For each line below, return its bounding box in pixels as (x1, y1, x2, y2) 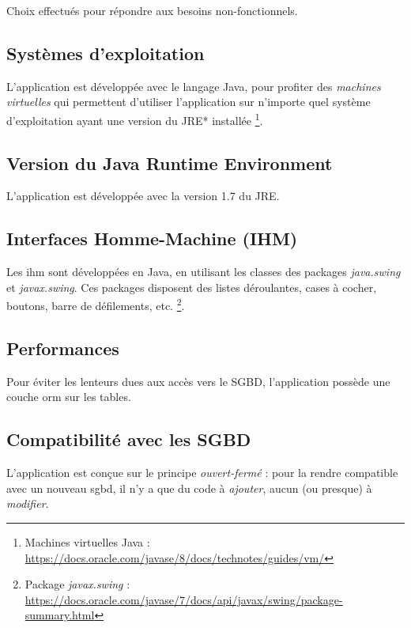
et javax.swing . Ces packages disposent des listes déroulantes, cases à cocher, (6, 278, 377, 295)
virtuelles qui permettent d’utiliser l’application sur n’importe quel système (6, 93, 371, 110)
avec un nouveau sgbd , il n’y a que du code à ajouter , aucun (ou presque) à (6, 479, 372, 496)
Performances (6, 336, 119, 361)
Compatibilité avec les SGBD (6, 427, 251, 452)
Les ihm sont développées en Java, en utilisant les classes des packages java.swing (6, 263, 401, 280)
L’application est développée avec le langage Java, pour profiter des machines (6, 78, 381, 94)
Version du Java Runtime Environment (6, 150, 333, 175)
